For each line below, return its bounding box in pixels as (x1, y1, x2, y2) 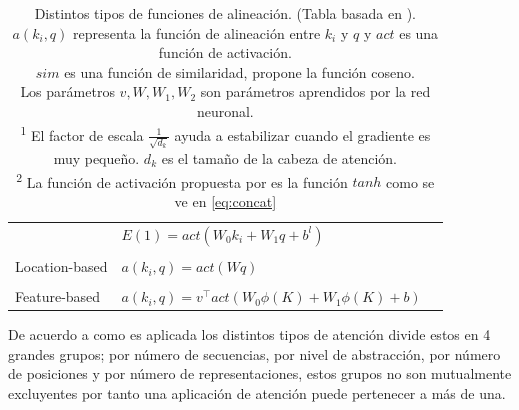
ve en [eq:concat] (174, 190, 277, 211)
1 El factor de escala (20, 121, 144, 145)
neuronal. (196, 100, 254, 121)
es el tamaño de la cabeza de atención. (161, 147, 398, 168)
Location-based (15, 256, 108, 277)
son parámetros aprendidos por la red (200, 81, 431, 102)
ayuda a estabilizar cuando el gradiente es (174, 124, 431, 145)
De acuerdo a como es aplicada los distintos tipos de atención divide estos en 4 (8, 324, 491, 345)
